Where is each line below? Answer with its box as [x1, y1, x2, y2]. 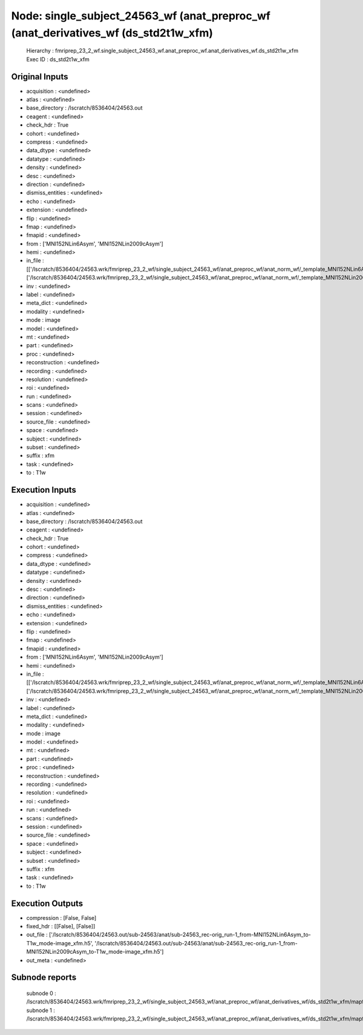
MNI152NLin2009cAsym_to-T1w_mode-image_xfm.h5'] [26, 948, 164, 956]
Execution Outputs [11, 898, 83, 908]
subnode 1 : [26, 1007, 56, 1014]
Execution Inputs [11, 485, 77, 495]
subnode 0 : [26, 990, 57, 997]
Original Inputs [11, 72, 68, 82]
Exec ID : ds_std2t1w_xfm [26, 55, 90, 63]
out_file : [26, 931, 48, 939]
